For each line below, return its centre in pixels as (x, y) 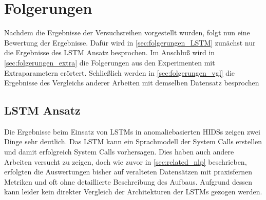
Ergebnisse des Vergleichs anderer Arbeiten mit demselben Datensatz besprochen (132, 83)
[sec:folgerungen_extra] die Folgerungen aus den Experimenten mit (110, 62)
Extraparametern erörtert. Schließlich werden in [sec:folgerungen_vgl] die (120, 72)
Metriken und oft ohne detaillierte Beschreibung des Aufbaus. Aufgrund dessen (128, 181)
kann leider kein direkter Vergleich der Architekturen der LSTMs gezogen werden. (133, 192)
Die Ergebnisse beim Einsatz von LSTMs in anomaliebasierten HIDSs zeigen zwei (132, 131)
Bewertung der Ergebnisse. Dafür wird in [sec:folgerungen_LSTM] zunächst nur (130, 42)
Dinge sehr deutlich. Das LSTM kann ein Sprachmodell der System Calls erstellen (133, 141)
